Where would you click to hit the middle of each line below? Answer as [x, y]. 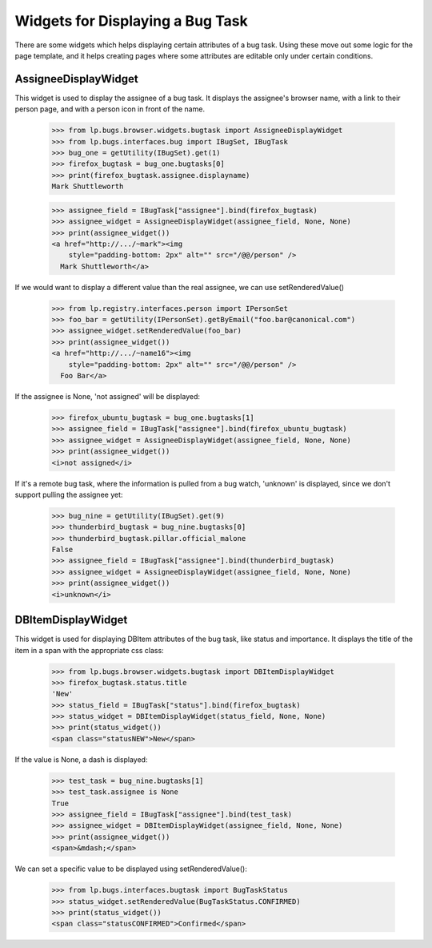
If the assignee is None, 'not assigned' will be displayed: [107, 396]
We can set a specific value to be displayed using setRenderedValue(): [131, 869]
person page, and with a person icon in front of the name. [110, 109]
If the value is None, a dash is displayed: [81, 759]
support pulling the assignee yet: [69, 494]
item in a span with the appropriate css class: [89, 650]
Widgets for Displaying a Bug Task [131, 21]
